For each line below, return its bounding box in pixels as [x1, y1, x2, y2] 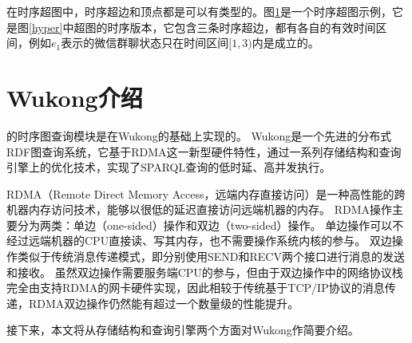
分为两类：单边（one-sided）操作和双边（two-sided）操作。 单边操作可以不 [17, 216, 404, 233]
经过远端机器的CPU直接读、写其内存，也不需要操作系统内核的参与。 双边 [6, 232, 392, 249]
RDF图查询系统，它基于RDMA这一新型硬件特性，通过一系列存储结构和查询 [6, 143, 402, 160]
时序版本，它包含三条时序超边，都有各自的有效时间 [107, 18, 376, 35]
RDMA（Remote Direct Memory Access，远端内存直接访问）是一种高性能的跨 [6, 185, 406, 202]
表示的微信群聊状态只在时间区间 [61, 34, 229, 51]
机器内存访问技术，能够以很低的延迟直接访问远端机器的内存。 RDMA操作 [6, 201, 392, 218]
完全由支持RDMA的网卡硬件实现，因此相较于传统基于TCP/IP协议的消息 [6, 279, 385, 296]
